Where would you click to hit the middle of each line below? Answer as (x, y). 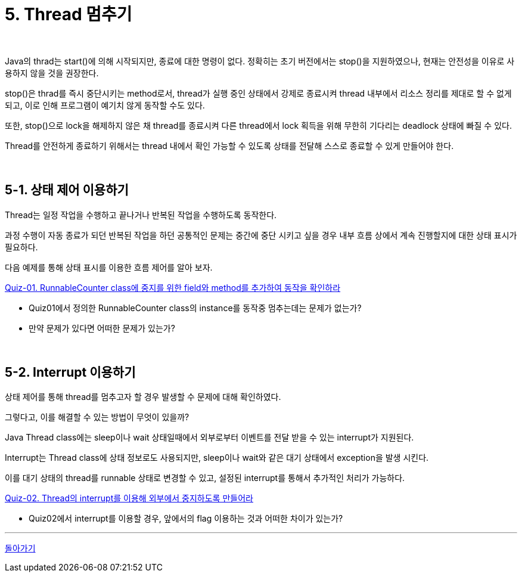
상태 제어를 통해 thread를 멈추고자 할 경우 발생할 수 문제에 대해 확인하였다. (143, 397)
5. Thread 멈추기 (69, 14)
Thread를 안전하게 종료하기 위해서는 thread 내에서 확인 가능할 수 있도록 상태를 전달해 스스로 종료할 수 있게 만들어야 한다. (229, 145)
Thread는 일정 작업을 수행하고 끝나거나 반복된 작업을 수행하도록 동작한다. (141, 215)
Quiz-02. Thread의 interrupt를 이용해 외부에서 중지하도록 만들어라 (129, 498)
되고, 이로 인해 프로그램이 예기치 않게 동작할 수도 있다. (105, 105)
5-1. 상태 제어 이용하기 (67, 190)
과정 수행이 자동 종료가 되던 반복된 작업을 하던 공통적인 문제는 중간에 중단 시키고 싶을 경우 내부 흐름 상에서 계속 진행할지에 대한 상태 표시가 (261, 235)
